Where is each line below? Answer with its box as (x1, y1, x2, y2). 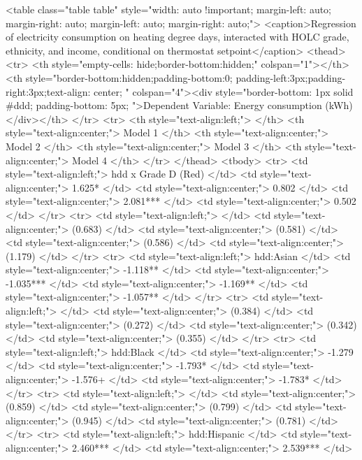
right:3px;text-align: (6, 84, 91, 99)
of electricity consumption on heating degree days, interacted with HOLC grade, (6, 29, 349, 44)
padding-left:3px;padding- (236, 70, 346, 85)
